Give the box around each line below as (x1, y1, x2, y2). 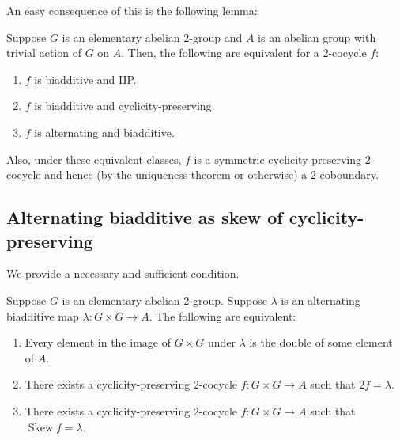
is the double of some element (249, 334, 393, 351)
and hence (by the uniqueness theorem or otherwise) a (44, 166, 308, 183)
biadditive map (6, 307, 79, 324)
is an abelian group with (258, 28, 376, 45)
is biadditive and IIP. (34, 70, 137, 87)
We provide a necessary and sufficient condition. (6, 265, 240, 282)
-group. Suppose (189, 291, 267, 308)
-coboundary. (315, 166, 379, 183)
